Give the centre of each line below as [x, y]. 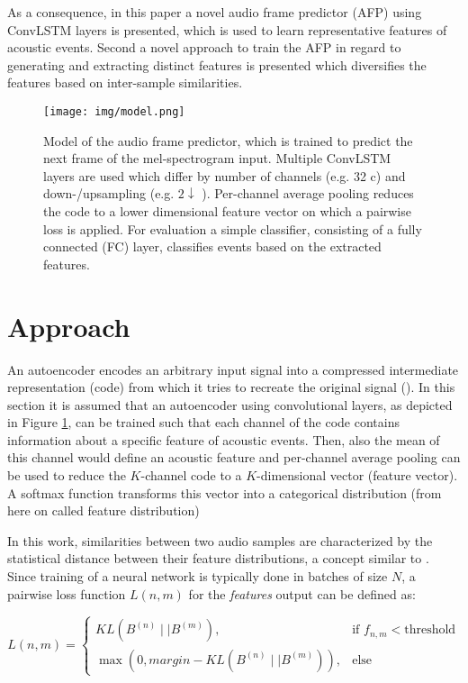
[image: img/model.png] [114, 111]
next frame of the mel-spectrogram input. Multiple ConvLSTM [217, 158]
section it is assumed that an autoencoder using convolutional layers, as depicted [230, 404]
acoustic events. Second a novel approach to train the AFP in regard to [204, 47]
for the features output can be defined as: [302, 593]
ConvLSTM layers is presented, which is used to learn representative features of [227, 29]
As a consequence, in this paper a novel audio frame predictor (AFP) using [215, 12]
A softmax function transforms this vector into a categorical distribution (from [225, 492]
